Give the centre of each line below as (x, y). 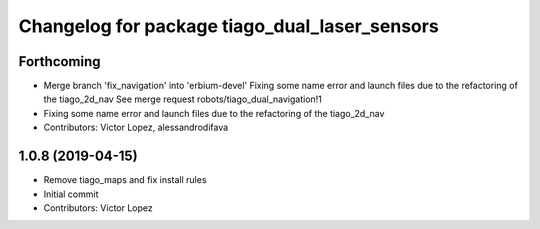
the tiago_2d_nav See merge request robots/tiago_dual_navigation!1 (182, 99)
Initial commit (71, 194)
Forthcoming (59, 61)
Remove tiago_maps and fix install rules (125, 180)
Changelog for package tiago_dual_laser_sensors (228, 26)
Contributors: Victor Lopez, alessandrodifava (136, 127)
